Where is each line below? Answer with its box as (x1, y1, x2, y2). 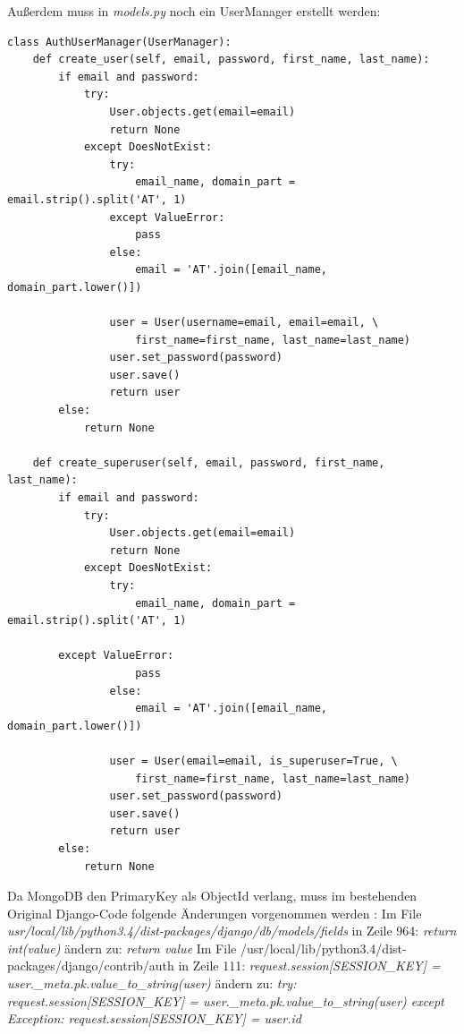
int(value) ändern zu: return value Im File (7, 938, 237, 957)
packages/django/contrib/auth (7, 956, 174, 975)
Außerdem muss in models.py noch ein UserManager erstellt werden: (7, 2, 381, 20)
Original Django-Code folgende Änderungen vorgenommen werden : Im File (7, 903, 422, 922)
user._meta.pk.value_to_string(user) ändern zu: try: (7, 974, 297, 993)
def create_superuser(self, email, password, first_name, (32, 456, 385, 469)
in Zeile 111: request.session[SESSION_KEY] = (178, 956, 441, 975)
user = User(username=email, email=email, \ (109, 316, 379, 329)
